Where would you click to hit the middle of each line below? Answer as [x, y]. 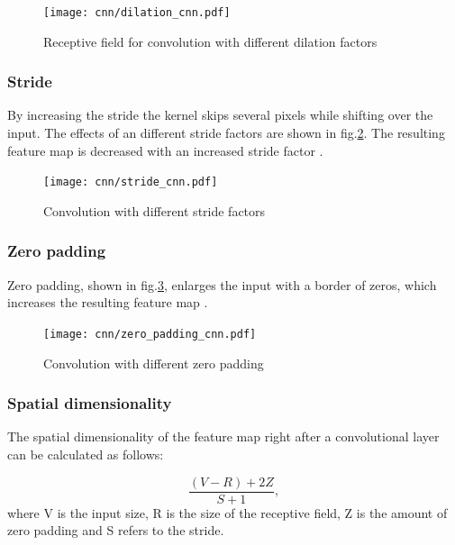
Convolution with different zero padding [154, 363]
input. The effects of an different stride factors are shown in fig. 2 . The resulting [226, 133]
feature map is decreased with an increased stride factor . [165, 150]
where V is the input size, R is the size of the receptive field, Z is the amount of [227, 512]
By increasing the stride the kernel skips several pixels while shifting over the [220, 115]
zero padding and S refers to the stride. [116, 530]
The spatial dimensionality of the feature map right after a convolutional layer [223, 436]
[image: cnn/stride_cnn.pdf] [131, 182]
